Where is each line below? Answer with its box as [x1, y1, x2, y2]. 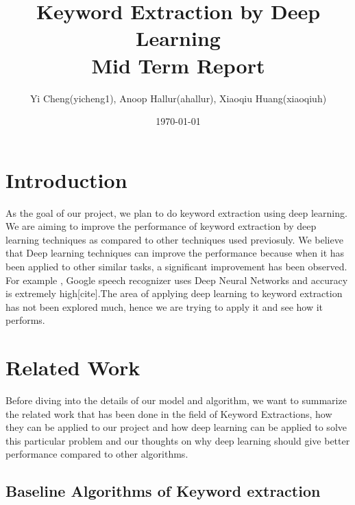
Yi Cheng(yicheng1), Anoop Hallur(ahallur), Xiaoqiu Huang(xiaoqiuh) [29, 91, 327, 105]
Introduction [5, 165, 127, 193]
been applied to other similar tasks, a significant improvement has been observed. [5, 259, 347, 273]
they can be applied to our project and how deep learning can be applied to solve [5, 420, 347, 434]
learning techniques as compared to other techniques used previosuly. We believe [5, 232, 343, 246]
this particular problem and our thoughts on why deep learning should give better [5, 433, 350, 447]
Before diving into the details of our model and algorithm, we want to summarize [5, 393, 347, 408]
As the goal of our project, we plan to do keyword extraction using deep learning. [5, 205, 347, 220]
